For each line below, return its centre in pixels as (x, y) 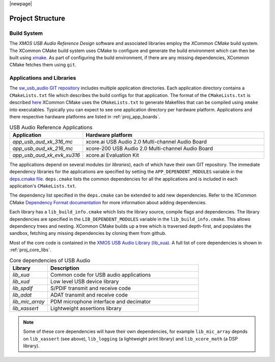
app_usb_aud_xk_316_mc (43, 141)
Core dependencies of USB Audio (50, 260)
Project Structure (37, 18)
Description (65, 268)
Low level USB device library (85, 281)
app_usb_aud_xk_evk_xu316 (46, 155)
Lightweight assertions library (86, 308)
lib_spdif (23, 288)
